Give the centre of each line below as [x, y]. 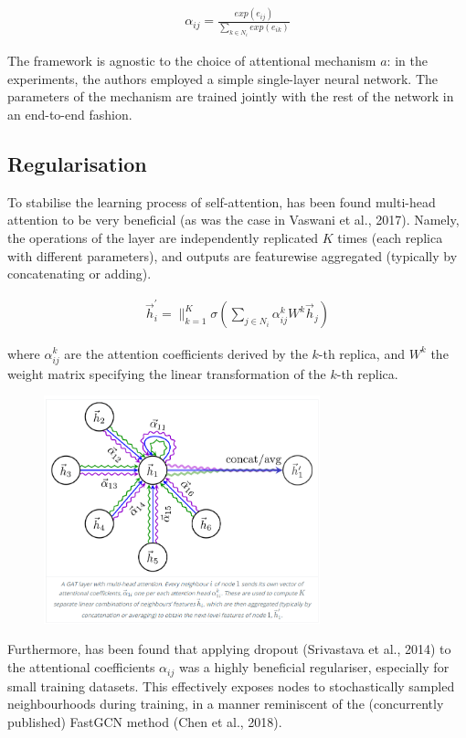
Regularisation [77, 163]
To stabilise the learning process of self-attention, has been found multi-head [222, 201]
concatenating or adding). [79, 274]
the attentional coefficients [81, 667]
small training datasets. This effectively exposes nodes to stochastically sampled [231, 685]
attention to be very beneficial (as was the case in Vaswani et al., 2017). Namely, [233, 220]
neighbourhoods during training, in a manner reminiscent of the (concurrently [226, 704]
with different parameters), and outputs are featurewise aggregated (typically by [233, 255]
